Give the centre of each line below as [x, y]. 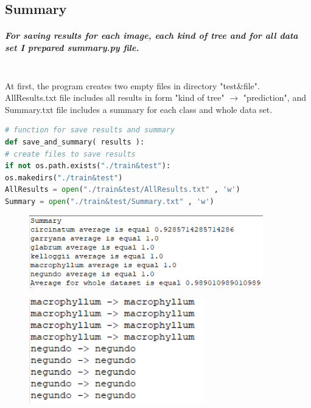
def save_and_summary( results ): [75, 142]
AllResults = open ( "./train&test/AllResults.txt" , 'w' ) [123, 190]
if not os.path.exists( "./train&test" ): [88, 166]
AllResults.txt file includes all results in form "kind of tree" [115, 97]
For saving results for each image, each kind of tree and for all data [152, 36]
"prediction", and [274, 97]
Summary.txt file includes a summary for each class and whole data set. [139, 109]
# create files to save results [70, 154]
